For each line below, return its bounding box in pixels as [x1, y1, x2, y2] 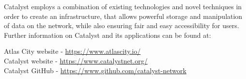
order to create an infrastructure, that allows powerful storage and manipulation [4, 11, 243, 21]
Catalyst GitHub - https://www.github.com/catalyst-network [4, 65, 186, 75]
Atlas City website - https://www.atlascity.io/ [4, 46, 141, 56]
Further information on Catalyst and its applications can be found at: [4, 30, 211, 40]
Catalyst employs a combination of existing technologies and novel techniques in [4, 1, 242, 11]
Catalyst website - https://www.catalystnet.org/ [4, 55, 148, 65]
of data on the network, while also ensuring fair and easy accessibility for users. [4, 20, 239, 31]
